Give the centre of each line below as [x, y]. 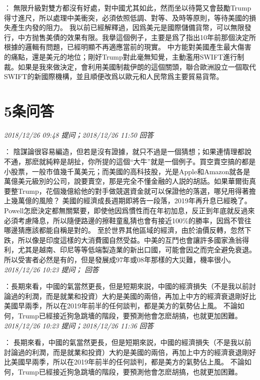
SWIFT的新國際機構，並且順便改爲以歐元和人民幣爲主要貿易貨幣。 [114, 76]
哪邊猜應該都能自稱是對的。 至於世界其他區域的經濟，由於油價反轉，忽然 [124, 230]
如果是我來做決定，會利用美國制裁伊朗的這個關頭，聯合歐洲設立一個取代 [137, 66]
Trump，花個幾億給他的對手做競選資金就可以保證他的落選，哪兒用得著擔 [137, 191]
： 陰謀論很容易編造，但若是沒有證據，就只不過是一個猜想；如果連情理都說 [128, 151]
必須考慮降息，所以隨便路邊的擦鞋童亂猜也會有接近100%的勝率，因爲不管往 [128, 220]
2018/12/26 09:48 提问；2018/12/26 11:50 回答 [79, 134]
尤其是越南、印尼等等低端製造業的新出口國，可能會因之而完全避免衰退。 [137, 250]
